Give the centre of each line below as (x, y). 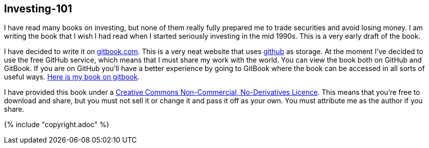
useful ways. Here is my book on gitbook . (72, 77)
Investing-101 (38, 9)
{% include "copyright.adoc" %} (57, 125)
